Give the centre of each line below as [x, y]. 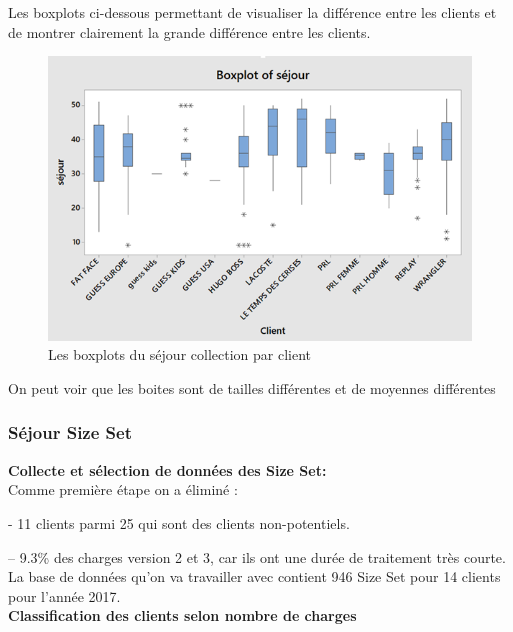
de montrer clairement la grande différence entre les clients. [189, 31]
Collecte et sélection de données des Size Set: [167, 469]
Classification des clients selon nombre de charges [182, 615]
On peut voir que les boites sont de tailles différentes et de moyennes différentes [252, 387]
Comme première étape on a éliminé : [123, 489]
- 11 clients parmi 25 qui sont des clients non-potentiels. [179, 522]
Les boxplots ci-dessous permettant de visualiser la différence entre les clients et [252, 12]
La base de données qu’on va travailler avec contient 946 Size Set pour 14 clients [254, 576]
